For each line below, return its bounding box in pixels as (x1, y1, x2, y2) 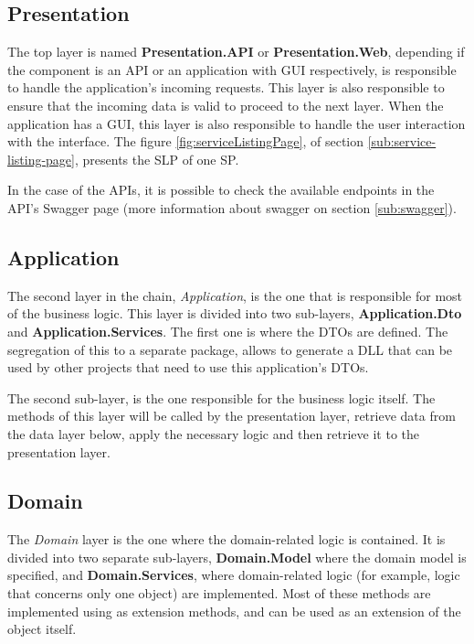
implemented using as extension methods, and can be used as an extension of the (7, 601, 461, 620)
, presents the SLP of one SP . (74, 149, 239, 168)
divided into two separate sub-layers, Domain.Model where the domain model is (7, 547, 467, 566)
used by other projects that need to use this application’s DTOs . (7, 358, 369, 377)
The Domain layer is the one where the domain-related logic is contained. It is (7, 530, 446, 549)
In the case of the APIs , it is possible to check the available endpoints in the (7, 180, 435, 199)
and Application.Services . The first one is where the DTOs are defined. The (7, 321, 448, 340)
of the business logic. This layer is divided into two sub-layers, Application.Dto (7, 304, 462, 323)
